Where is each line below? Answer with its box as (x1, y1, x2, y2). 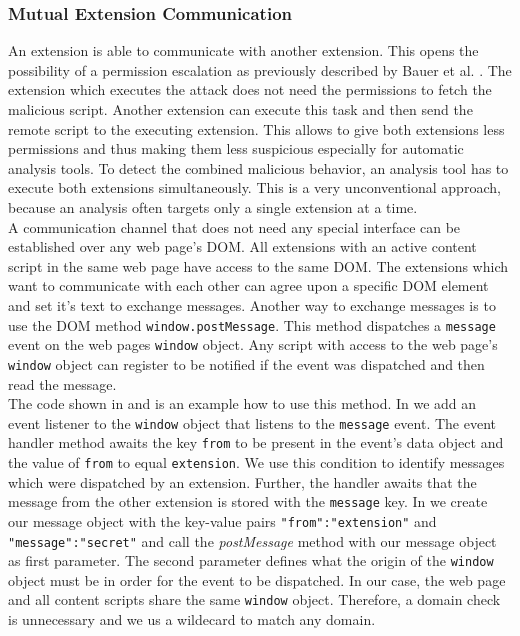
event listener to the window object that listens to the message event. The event (8, 412, 497, 433)
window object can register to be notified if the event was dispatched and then (8, 353, 485, 374)
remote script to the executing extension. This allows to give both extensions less (8, 118, 505, 139)
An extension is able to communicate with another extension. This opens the (8, 40, 479, 61)
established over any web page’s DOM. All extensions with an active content (8, 236, 477, 257)
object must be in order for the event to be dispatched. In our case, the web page (8, 569, 506, 590)
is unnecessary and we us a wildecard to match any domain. (8, 609, 376, 630)
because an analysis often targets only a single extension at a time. (8, 196, 418, 217)
